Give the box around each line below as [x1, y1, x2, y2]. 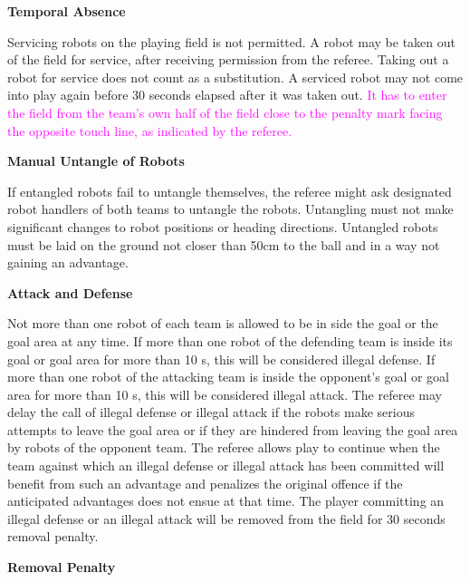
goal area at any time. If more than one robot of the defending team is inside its [7, 331, 453, 350]
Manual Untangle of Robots [7, 151, 185, 170]
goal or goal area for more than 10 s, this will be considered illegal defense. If [7, 349, 436, 368]
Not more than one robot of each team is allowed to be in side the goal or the [7, 314, 438, 333]
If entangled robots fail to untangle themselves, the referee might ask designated [7, 181, 452, 200]
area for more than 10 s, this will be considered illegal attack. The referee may [7, 384, 442, 403]
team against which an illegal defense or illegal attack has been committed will [7, 456, 445, 475]
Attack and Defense [7, 283, 133, 302]
